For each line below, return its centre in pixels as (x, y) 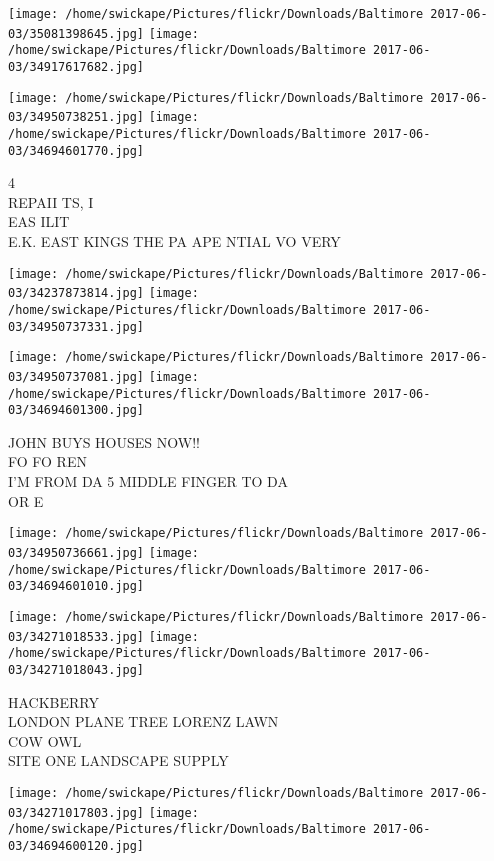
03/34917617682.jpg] (76, 66)
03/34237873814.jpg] (76, 293)
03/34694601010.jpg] (76, 586)
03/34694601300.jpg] (76, 410)
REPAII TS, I (51, 201)
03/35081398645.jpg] (76, 33)
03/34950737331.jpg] (76, 326)
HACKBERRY (53, 701)
